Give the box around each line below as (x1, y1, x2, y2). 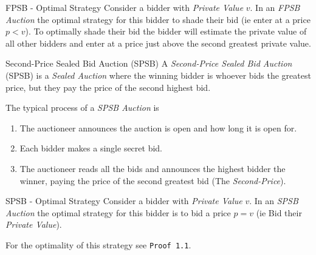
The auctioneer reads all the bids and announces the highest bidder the (19, 162, 286, 174)
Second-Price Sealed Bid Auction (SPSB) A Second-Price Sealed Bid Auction (5, 57, 292, 70)
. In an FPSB (250, 1, 300, 13)
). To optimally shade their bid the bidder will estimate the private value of (25, 25, 307, 38)
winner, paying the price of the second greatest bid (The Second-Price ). (19, 174, 286, 187)
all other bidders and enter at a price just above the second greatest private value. (5, 36, 311, 49)
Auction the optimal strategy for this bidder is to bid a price (5, 206, 231, 219)
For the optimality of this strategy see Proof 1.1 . (5, 238, 191, 251)
